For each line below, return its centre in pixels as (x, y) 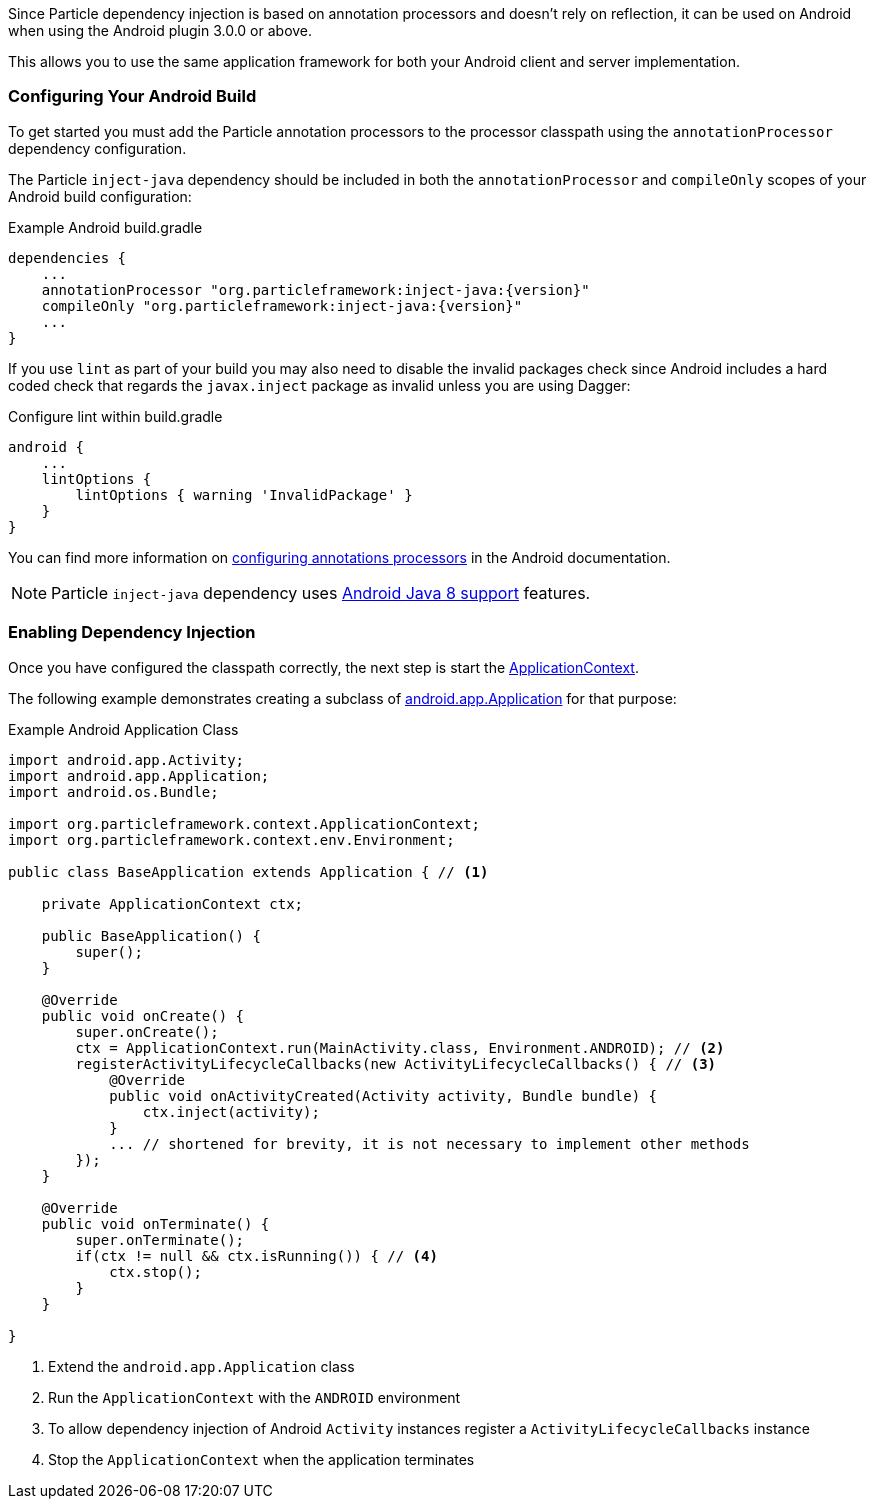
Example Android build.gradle (105, 227)
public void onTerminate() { (155, 1223)
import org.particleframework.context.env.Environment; (231, 839)
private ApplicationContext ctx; (172, 903)
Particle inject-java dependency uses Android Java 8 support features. (321, 592)
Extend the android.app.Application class (201, 1366)
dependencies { (67, 257)
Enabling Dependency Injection (132, 632)
